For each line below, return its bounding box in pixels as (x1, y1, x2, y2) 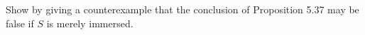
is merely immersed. (46, 15, 134, 30)
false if (6, 15, 34, 30)
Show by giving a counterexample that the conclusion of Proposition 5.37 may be (6, 2, 359, 16)
